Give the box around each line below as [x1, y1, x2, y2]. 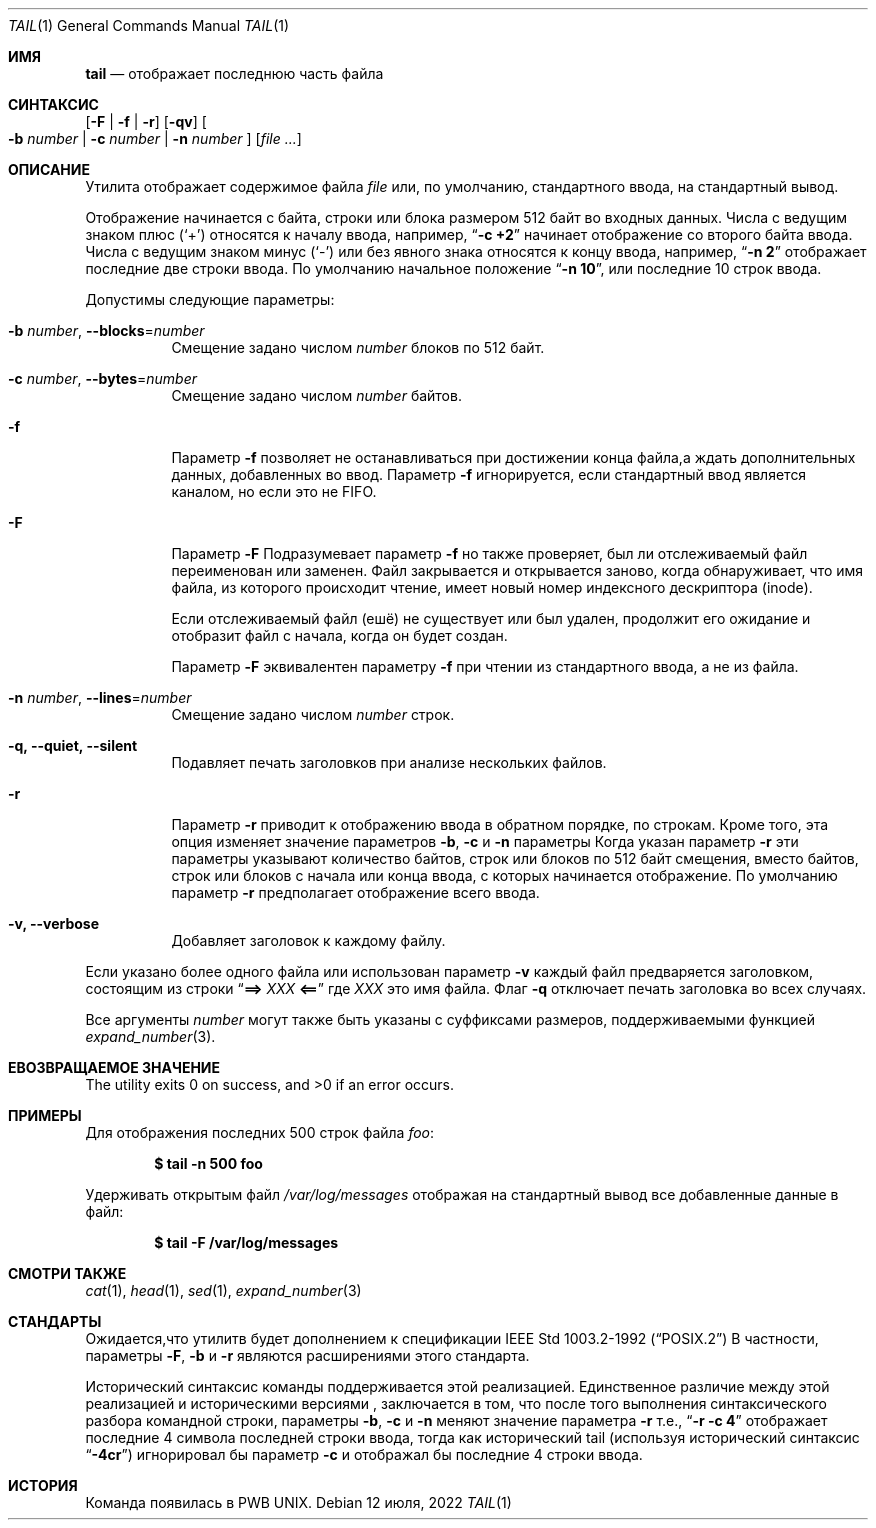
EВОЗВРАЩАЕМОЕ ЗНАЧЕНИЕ [8, 1059, 221, 1076]
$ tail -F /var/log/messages [154, 1234, 339, 1251]
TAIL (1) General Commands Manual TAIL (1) [8, 17, 290, 34]
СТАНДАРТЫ [8, 1313, 102, 1330]
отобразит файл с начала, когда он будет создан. [171, 627, 508, 644]
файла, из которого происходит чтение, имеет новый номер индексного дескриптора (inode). [171, 579, 813, 596]
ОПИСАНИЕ [8, 161, 90, 178]
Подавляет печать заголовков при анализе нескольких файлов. [171, 754, 607, 771]
